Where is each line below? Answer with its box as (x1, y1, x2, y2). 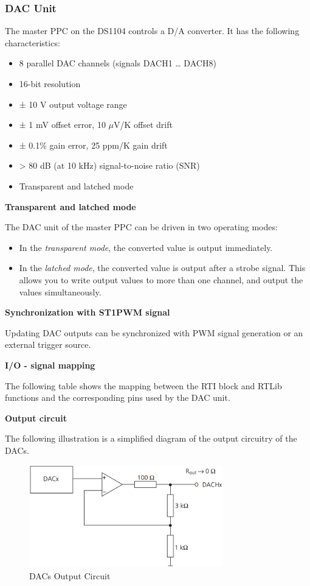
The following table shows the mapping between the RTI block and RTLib (5, 379, 282, 392)
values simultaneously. (19, 285, 102, 298)
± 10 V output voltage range (19, 97, 127, 110)
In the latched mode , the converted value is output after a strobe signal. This (19, 261, 306, 274)
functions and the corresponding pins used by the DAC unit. (5, 391, 230, 404)
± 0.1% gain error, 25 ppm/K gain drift (19, 138, 168, 151)
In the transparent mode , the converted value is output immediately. (19, 241, 273, 253)
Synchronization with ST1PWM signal (5, 306, 170, 319)
